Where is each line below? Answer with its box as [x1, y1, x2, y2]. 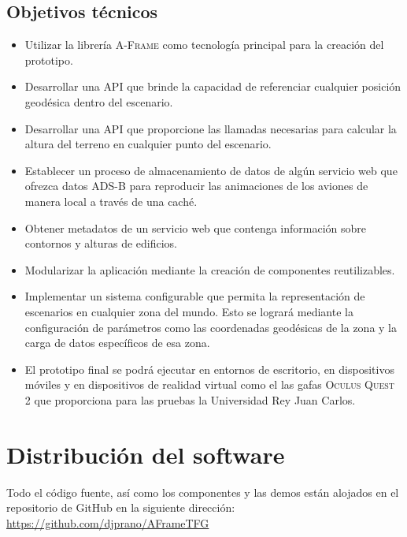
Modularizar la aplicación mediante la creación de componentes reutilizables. [24, 261, 395, 278]
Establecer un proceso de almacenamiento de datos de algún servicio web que [24, 162, 398, 178]
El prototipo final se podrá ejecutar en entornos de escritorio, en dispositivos [24, 360, 394, 377]
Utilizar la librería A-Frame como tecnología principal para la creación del [24, 36, 384, 53]
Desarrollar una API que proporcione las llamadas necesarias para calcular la [24, 120, 397, 136]
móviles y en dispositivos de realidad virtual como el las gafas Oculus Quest [24, 376, 394, 393]
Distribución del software [6, 438, 285, 470]
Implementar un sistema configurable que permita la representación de [24, 288, 365, 304]
